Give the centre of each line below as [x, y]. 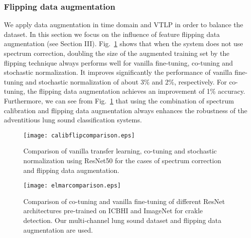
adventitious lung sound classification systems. [73, 120]
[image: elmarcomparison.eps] [72, 186]
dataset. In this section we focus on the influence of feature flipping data [112, 34]
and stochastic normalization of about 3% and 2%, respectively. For [126, 81]
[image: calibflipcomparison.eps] [79, 135]
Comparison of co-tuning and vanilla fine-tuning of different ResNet [124, 201]
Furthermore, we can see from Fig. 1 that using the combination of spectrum [119, 100]
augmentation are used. [58, 229]
